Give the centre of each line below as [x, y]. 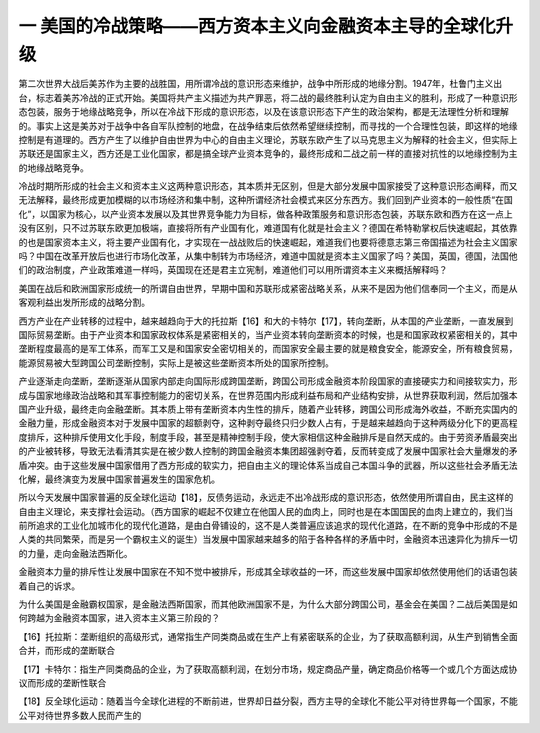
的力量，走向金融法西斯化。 [75, 553]
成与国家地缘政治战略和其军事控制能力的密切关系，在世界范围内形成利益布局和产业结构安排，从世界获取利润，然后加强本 [268, 395]
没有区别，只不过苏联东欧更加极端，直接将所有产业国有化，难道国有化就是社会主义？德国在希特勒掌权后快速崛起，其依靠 [268, 228]
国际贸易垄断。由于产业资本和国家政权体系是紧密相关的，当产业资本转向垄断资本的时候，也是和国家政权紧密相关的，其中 [268, 334]
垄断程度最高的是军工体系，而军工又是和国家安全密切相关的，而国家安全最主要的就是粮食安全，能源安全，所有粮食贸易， [268, 349]
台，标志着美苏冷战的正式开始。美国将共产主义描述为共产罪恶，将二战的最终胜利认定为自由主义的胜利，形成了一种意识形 [268, 97]
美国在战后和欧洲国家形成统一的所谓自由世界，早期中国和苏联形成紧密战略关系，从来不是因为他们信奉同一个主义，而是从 [268, 288]
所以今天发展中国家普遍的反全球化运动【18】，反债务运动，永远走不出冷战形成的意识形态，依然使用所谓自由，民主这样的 [266, 497]
